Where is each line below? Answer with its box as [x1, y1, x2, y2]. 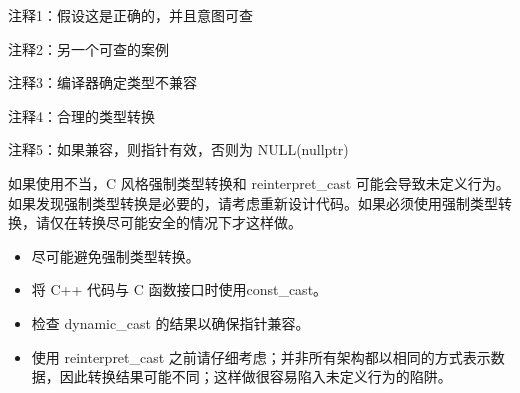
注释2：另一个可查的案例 [8, 38, 169, 59]
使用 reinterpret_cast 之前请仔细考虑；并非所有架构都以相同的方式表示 [31, 346, 491, 367]
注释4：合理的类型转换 [8, 105, 155, 126]
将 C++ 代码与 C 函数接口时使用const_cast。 [31, 279, 328, 300]
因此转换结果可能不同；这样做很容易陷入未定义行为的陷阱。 [59, 366, 452, 387]
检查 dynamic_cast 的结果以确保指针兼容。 [31, 312, 310, 333]
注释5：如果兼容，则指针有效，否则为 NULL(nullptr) [8, 139, 349, 160]
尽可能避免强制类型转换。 [31, 245, 200, 266]
